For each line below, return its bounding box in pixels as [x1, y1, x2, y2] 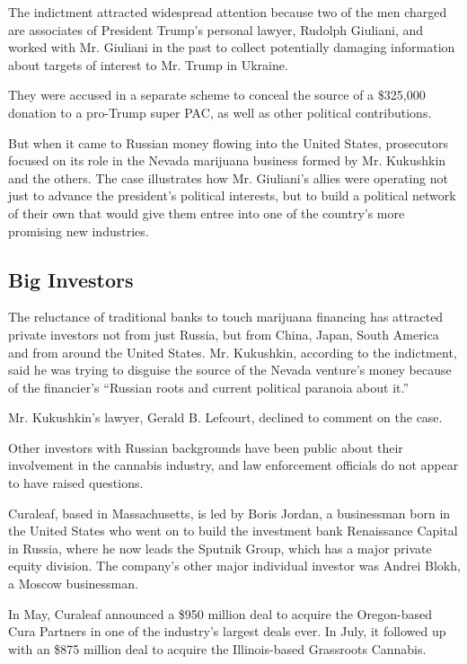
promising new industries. [8, 221, 149, 240]
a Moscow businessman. [8, 574, 138, 593]
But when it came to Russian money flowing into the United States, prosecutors [8, 133, 449, 152]
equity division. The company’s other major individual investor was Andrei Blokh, [8, 556, 461, 575]
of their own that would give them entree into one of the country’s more [8, 203, 405, 222]
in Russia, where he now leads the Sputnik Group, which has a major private [8, 538, 432, 557]
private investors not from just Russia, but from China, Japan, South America [8, 324, 439, 343]
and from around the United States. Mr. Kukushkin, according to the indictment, [8, 342, 457, 361]
